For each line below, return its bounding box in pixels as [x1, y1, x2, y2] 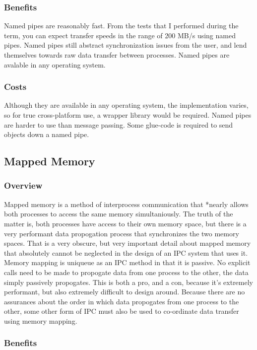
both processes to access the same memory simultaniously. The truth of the [4, 209, 233, 219]
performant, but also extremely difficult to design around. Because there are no [4, 286, 245, 297]
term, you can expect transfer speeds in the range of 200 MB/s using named [4, 30, 236, 40]
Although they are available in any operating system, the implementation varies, [4, 100, 249, 110]
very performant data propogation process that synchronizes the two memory [4, 228, 239, 238]
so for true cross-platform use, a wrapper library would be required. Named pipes [4, 110, 252, 120]
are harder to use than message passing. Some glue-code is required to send [4, 119, 233, 130]
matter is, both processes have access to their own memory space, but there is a [4, 218, 247, 228]
